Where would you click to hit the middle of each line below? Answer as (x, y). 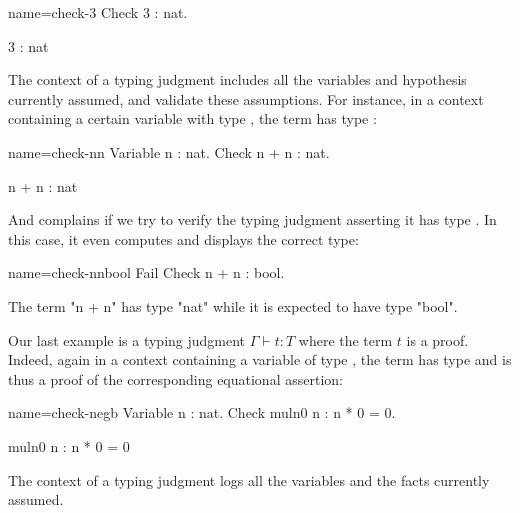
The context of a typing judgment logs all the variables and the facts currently (249, 479)
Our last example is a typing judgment (127, 339)
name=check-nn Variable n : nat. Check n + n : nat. (169, 151)
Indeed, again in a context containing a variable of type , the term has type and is (260, 359)
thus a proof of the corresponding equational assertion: (175, 378)
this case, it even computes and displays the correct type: (183, 238)
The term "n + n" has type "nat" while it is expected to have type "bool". (233, 305)
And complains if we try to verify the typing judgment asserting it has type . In (252, 219)
